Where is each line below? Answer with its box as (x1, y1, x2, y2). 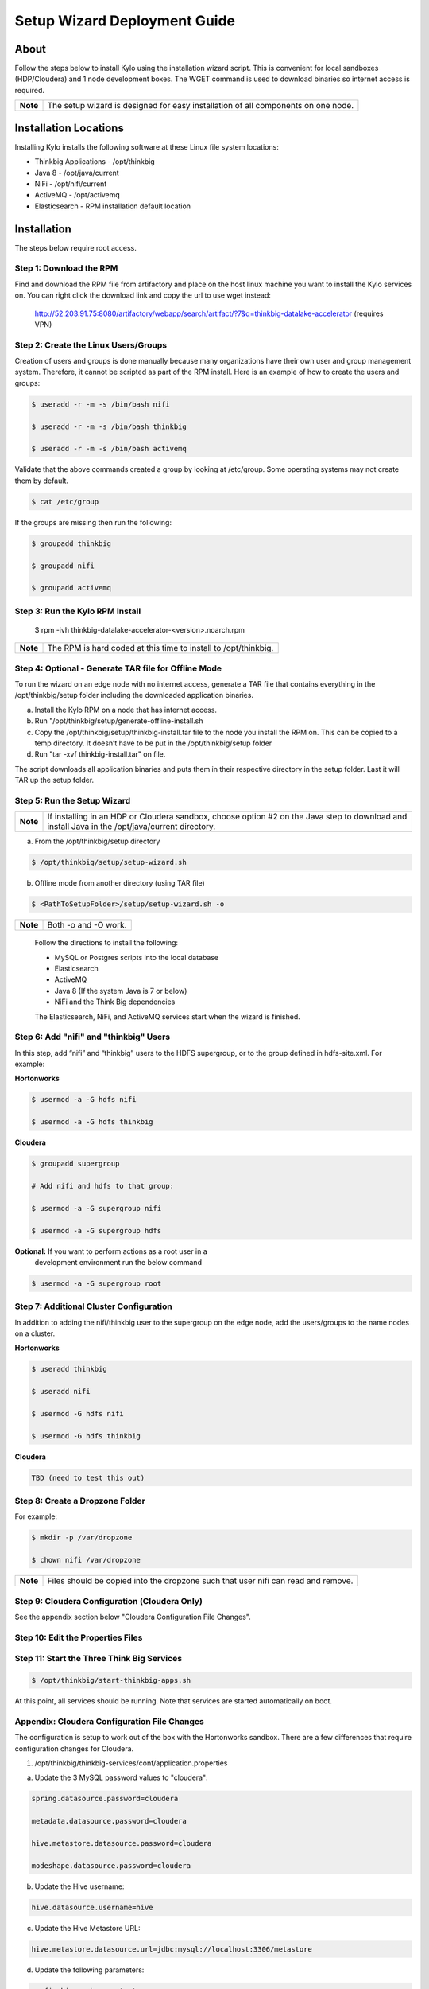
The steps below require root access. (14, 243, 137, 252)
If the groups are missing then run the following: (14, 517, 172, 527)
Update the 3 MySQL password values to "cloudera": (34, 1773, 208, 1782)
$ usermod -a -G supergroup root (31, 1279, 162, 1288)
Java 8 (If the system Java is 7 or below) (54, 986, 187, 995)
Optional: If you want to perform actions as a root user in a (14, 1246, 208, 1256)
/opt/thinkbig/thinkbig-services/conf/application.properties (34, 1758, 228, 1768)
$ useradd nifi (31, 1387, 91, 1396)
